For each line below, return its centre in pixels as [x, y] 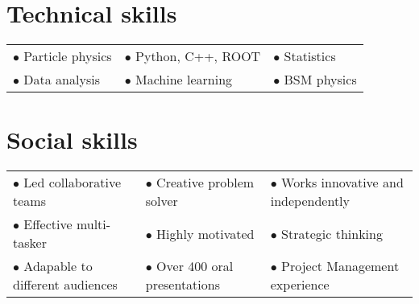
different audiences [65, 285]
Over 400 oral [195, 266]
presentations [183, 285]
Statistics [310, 56]
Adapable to [58, 266]
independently [310, 201]
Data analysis [62, 80]
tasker [30, 243]
